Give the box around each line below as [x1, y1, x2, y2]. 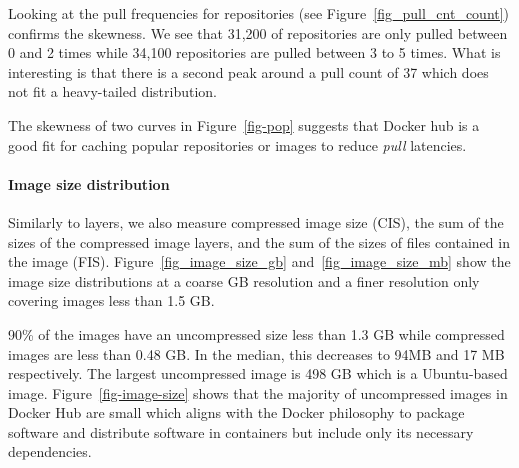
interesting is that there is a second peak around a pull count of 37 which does [8, 61, 489, 82]
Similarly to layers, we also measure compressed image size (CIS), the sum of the [8, 211, 504, 232]
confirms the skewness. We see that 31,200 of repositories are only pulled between [8, 22, 508, 43]
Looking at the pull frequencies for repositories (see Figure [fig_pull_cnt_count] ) [8, 3, 510, 23]
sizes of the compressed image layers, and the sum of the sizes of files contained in [8, 231, 510, 252]
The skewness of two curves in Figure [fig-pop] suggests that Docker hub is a [8, 114, 480, 135]
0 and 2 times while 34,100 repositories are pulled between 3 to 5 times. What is [8, 42, 501, 63]
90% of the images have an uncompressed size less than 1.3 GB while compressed [8, 323, 505, 344]
